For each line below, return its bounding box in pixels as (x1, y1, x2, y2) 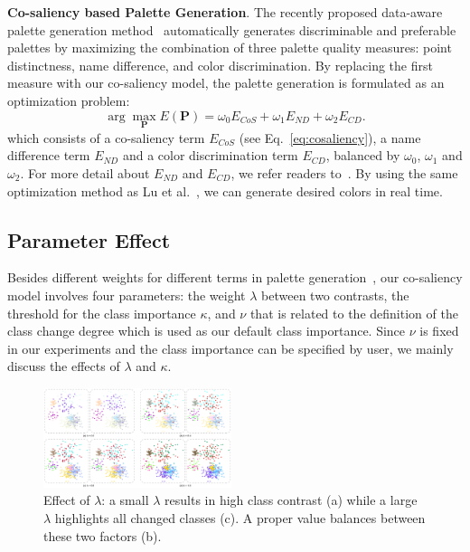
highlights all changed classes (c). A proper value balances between (54, 509, 426, 528)
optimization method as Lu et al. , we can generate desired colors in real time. (7, 181, 443, 200)
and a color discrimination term (122, 146, 298, 165)
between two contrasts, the (261, 285, 409, 304)
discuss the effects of (7, 357, 120, 376)
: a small (101, 490, 149, 509)
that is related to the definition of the (249, 303, 458, 322)
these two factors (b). (43, 526, 162, 545)
